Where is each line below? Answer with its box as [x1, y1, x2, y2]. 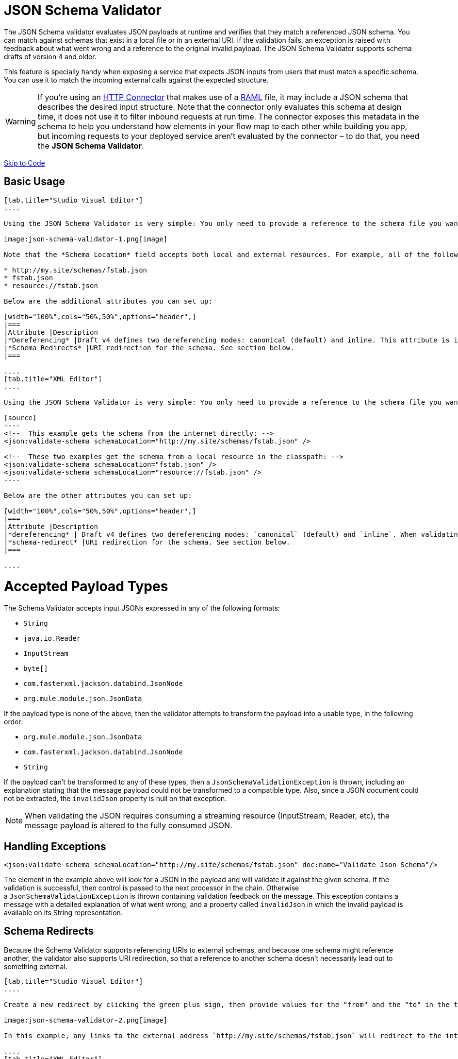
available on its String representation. [4, 908, 123, 917]
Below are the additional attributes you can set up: [4, 297, 213, 305]
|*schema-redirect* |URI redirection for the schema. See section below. [4, 538, 291, 546]
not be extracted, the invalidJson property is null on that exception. [4, 794, 227, 803]
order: [4, 717, 23, 726]
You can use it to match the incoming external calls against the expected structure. [4, 75, 269, 84]
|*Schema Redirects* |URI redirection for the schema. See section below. [4, 343, 294, 352]
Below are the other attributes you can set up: [4, 491, 192, 499]
